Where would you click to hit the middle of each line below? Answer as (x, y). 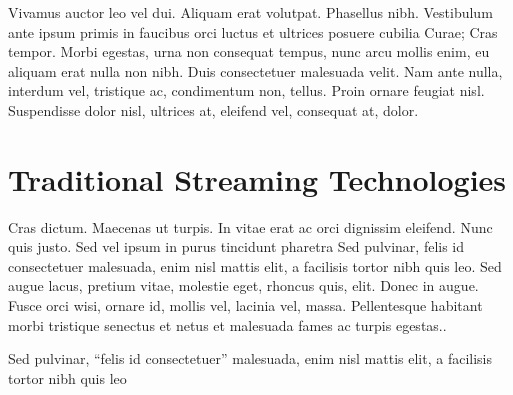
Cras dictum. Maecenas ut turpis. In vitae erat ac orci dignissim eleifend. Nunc (250, 226)
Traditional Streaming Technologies (257, 178)
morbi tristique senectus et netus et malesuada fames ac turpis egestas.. (227, 324)
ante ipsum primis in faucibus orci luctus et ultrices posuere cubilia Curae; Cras (253, 31)
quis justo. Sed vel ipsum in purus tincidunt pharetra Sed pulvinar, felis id (236, 246)
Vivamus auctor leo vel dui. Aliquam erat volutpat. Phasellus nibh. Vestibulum (250, 12)
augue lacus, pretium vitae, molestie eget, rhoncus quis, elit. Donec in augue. (243, 285)
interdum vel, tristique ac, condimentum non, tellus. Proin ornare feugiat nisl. (246, 90)
